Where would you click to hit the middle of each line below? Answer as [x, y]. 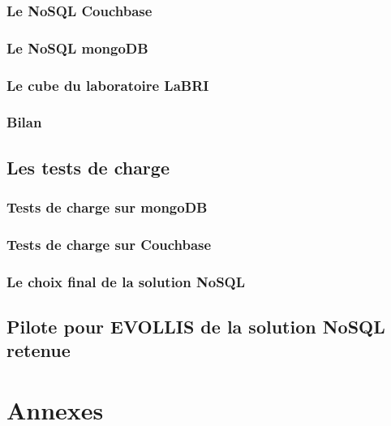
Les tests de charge [88, 167]
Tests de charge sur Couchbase [109, 244]
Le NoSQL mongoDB [77, 47]
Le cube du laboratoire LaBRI [108, 85]
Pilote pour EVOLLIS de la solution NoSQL [196, 327]
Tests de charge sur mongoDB [107, 207]
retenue [39, 350]
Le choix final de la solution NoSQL [126, 281]
